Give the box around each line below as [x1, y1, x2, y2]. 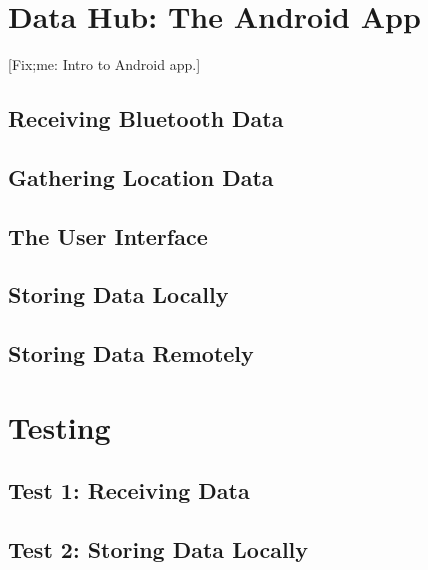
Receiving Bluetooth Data [8, 103, 284, 134]
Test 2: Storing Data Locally [8, 534, 309, 565]
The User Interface [8, 220, 208, 251]
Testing [8, 406, 111, 447]
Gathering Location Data [8, 161, 274, 192]
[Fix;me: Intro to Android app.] [8, 54, 201, 75]
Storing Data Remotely [8, 338, 254, 369]
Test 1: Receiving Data [8, 475, 250, 506]
